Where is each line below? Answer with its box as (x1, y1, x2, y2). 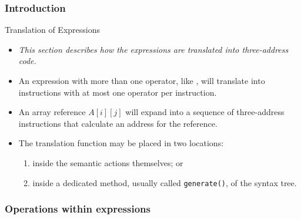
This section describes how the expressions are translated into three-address (18, 43, 289, 55)
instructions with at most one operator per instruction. (18, 86, 217, 98)
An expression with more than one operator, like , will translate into (18, 75, 265, 86)
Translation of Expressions (5, 23, 100, 36)
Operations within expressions (5, 201, 150, 216)
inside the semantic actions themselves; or (32, 156, 183, 169)
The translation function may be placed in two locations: (18, 137, 224, 149)
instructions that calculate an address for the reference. (18, 117, 218, 129)
